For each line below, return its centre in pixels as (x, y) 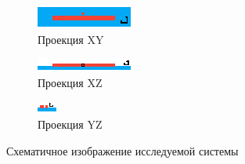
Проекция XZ (70, 82)
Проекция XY (71, 39)
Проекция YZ (70, 124)
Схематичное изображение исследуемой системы (122, 150)
